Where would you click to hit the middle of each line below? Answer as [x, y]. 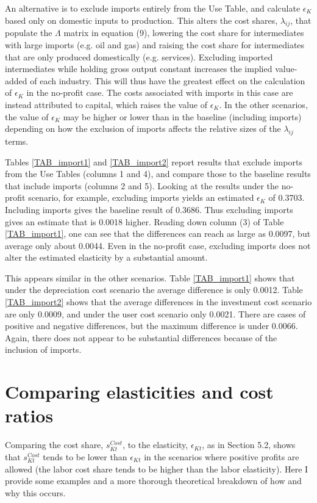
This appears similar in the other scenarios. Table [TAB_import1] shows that [150, 277]
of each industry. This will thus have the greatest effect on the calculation [168, 80]
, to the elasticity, [155, 445]
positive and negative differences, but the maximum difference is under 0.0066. [151, 326]
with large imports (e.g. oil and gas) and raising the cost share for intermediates [155, 44]
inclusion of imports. [43, 349]
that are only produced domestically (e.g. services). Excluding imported [139, 56]
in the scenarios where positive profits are [222, 456]
